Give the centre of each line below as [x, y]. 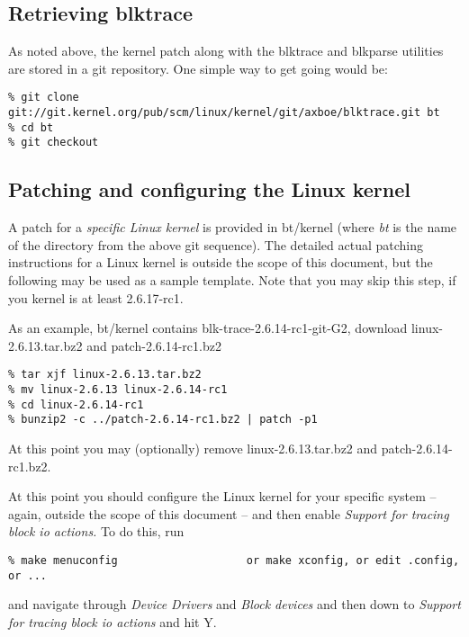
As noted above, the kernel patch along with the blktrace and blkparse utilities [226, 51]
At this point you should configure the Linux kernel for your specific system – [222, 496]
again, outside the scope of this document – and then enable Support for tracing [229, 513]
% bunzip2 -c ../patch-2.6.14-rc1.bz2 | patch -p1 [163, 420]
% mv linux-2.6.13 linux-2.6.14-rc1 [118, 390]
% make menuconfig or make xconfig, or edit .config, [234, 560]
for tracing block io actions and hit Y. [113, 621]
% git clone [44, 98]
